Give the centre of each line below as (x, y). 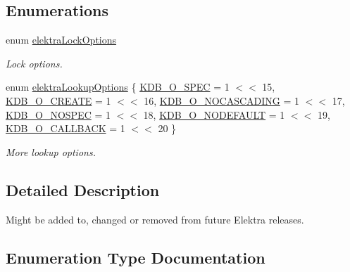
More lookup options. (51, 151)
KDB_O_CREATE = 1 (58, 100)
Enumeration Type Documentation (136, 257)
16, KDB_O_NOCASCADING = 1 (221, 100)
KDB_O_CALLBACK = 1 (65, 128)
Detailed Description (83, 189)
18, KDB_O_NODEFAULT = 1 (214, 114)
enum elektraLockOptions (61, 40)
